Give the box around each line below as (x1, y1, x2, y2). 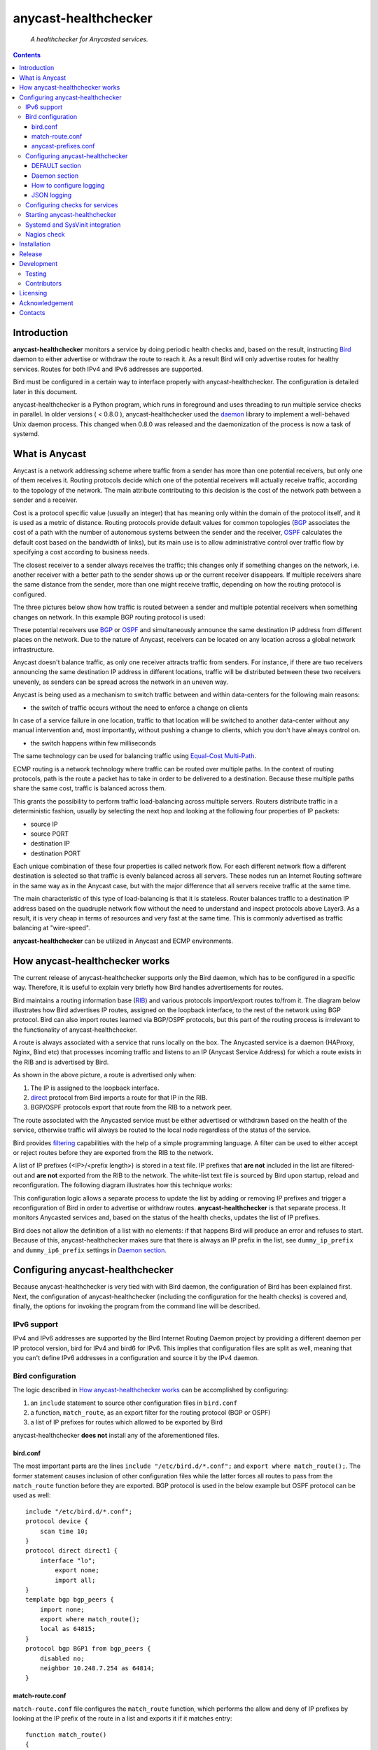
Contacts (19, 309, 45, 317)
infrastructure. (13, 645, 55, 654)
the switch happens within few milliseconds (30, 738, 157, 747)
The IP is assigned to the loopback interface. (30, 1084, 160, 1092)
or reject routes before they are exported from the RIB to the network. (13, 1148, 213, 1156)
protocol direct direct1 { (25, 1547, 118, 1555)
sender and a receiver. (13, 496, 78, 504)
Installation (19, 240, 51, 248)
